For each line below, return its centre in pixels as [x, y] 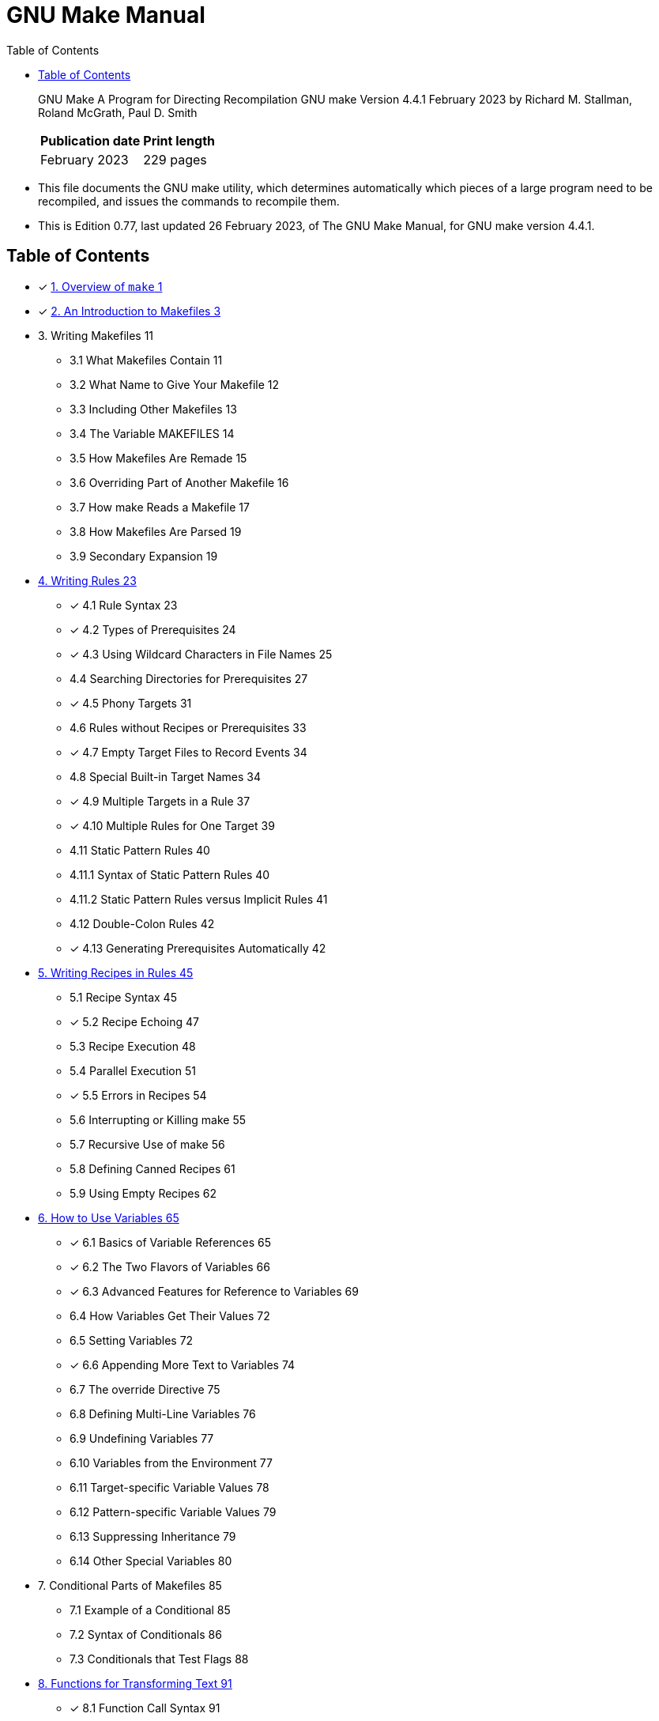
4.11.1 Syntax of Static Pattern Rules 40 [170, 874]
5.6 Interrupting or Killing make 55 [158, 1119]
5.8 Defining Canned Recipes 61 [153, 1168]
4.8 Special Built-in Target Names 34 [165, 776]
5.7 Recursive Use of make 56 [147, 1144]
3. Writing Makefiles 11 [96, 335]
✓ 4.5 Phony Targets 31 [131, 703]
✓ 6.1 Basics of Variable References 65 [171, 1242]
